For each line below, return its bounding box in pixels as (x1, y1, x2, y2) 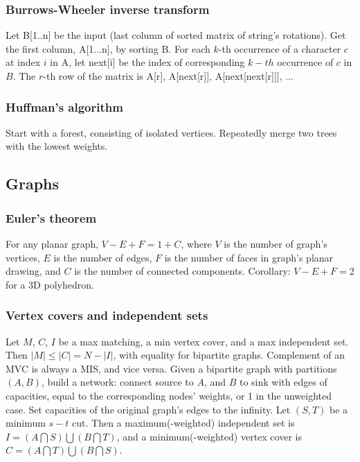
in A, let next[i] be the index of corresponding (50, 55, 245, 69)
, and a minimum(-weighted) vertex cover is (116, 429, 302, 443)
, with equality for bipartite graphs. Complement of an (113, 348, 345, 362)
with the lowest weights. (6, 139, 108, 153)
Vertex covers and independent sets (6, 307, 208, 324)
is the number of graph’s (224, 237, 327, 250)
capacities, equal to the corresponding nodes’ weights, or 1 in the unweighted (6, 388, 332, 402)
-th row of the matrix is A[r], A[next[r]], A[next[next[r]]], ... (43, 69, 294, 83)
